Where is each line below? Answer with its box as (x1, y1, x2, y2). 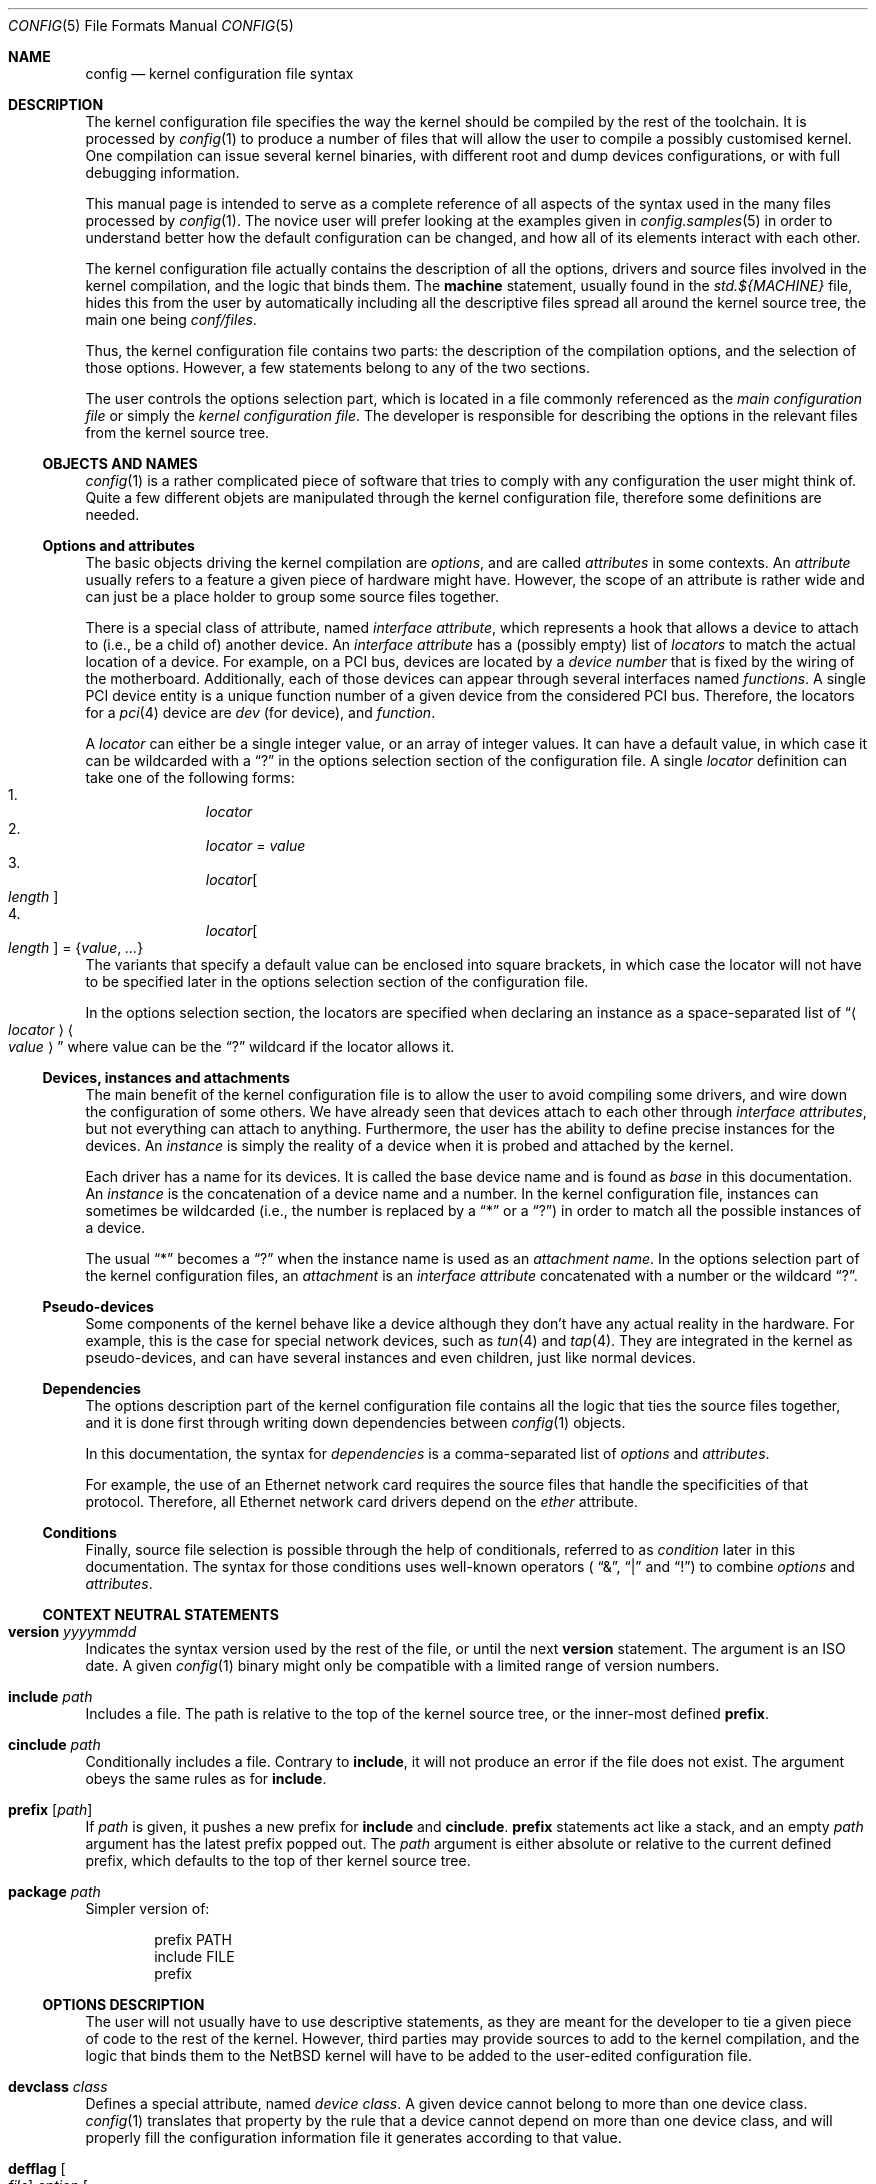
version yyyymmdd (8, 1623, 137, 1640)
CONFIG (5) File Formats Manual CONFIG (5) (8, 17, 294, 34)
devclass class (8, 2078, 108, 2095)
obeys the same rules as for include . (85, 1770, 327, 1787)
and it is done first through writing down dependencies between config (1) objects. (85, 1414, 626, 1431)
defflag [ (8, 2160, 66, 2177)
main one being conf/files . (85, 311, 257, 328)
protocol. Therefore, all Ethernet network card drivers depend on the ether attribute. (85, 1493, 638, 1510)
